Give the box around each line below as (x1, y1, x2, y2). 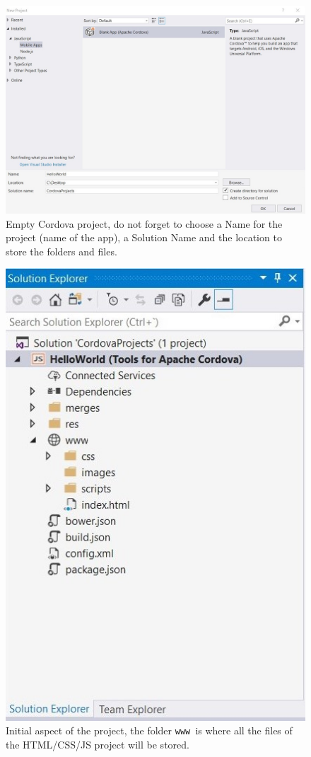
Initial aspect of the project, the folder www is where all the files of (6, 723, 293, 738)
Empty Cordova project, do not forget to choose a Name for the (6, 216, 283, 231)
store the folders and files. (6, 243, 117, 258)
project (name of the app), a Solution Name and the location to (6, 230, 282, 245)
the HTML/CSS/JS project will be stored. (6, 737, 189, 752)
